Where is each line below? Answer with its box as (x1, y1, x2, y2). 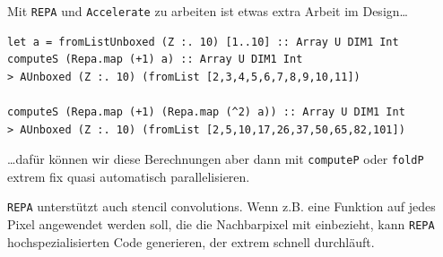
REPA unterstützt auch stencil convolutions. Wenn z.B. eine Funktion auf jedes (7, 197, 436, 216)
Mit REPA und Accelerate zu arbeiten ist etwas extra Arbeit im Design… (7, 2, 408, 20)
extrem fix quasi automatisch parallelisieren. (7, 167, 250, 185)
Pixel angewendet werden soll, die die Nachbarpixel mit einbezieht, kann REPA (7, 215, 435, 234)
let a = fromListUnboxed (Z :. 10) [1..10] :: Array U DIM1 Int (7, 35, 399, 48)
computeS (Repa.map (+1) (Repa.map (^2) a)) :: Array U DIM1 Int (7, 106, 405, 119)
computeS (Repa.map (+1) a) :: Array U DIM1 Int (7, 53, 303, 66)
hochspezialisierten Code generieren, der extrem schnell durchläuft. (7, 232, 375, 251)
